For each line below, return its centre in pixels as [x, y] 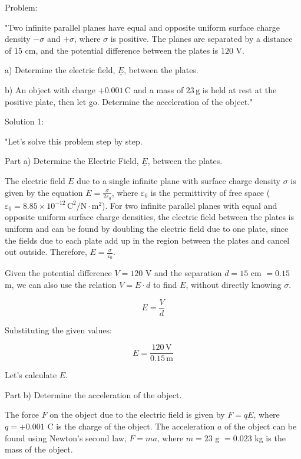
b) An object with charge [50, 89]
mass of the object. [39, 449]
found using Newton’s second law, [66, 437]
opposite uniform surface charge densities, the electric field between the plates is [149, 217]
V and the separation [183, 273]
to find [165, 284]
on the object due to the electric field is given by [137, 414]
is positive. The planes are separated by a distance [201, 39]
